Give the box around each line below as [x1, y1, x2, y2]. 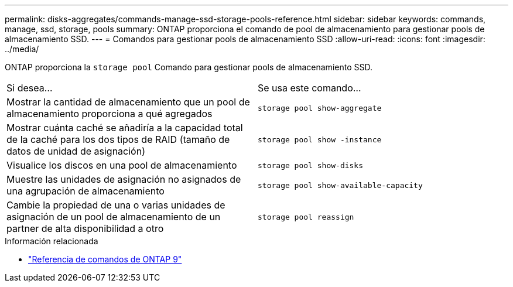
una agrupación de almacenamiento [6, 185, 165, 197]
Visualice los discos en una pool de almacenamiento [6, 159, 237, 171]
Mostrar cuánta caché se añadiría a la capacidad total [6, 122, 243, 134]
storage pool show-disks [258, 160, 364, 170]
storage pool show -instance [258, 135, 382, 144]
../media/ [5, 44, 39, 54]
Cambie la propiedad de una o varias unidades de [6, 199, 225, 211]
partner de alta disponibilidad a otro [6, 223, 164, 234]
